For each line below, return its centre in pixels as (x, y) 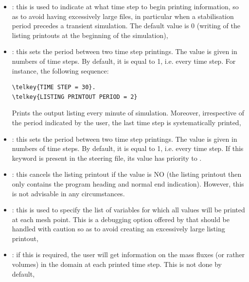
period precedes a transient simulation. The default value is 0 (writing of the (126, 26)
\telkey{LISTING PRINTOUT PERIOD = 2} (75, 97)
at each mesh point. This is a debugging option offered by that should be (121, 219)
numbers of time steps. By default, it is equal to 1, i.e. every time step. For (124, 61)
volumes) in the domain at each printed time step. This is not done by (117, 264)
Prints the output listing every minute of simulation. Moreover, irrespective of (128, 113)
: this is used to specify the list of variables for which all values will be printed (128, 210)
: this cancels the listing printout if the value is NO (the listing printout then (127, 174)
